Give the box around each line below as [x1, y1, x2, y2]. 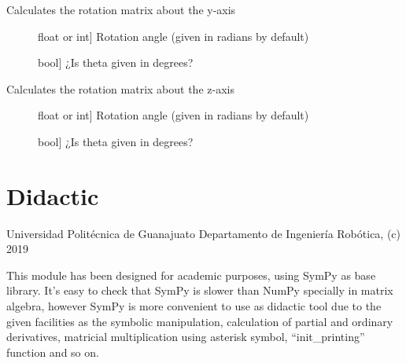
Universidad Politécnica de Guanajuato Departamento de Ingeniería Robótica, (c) [6, 225, 401, 241]
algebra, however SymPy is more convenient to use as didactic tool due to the [6, 298, 382, 314]
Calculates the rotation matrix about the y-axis [6, 2, 236, 17]
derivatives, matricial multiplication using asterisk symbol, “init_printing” [6, 328, 365, 345]
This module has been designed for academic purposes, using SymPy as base [6, 266, 376, 283]
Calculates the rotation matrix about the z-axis [6, 80, 234, 97]
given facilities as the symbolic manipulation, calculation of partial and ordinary [6, 313, 393, 329]
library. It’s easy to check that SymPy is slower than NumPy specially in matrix [6, 282, 393, 299]
